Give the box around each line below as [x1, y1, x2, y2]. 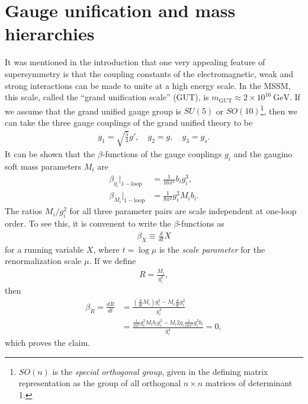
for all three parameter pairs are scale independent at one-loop [69, 205, 297, 217]
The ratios [5, 205, 43, 217]
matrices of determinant [205, 377, 293, 389]
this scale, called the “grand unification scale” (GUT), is [5, 91, 209, 103]
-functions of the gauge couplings [102, 148, 222, 160]
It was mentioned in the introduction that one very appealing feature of [5, 56, 265, 68]
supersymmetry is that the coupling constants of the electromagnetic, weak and [5, 67, 293, 79]
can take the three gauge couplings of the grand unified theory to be [5, 116, 253, 128]
